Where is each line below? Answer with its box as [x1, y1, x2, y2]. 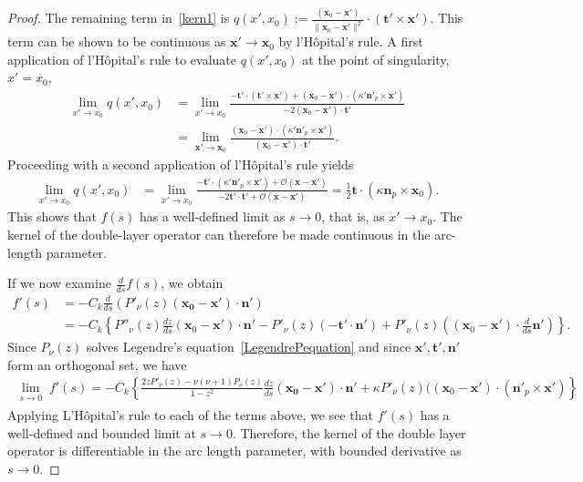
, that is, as [321, 207, 385, 226]
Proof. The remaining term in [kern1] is [7, 8, 230, 27]
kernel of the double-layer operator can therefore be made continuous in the [7, 225, 431, 244]
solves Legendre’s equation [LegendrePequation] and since [86, 337, 411, 356]
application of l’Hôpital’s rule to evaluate [7, 49, 236, 68]
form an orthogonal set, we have [7, 355, 187, 374]
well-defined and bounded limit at [7, 423, 196, 442]
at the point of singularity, [302, 49, 450, 68]
